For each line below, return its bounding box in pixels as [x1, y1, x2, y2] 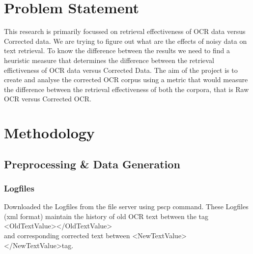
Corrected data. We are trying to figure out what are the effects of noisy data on [4, 35, 247, 46]
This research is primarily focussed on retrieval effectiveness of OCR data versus [4, 26, 246, 36]
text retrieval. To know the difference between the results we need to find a [4, 45, 230, 56]
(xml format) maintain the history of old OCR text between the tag [4, 211, 209, 221]
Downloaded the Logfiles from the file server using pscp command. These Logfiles [4, 201, 249, 212]
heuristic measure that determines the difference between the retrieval [4, 55, 214, 65]
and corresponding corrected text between [4, 230, 130, 241]
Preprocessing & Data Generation [4, 156, 180, 171]
